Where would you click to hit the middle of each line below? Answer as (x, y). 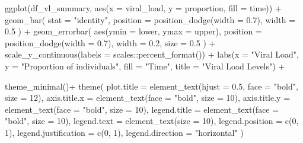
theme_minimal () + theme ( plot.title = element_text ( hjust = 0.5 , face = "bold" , (151, 86)
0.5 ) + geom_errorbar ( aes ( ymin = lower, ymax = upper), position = (133, 31)
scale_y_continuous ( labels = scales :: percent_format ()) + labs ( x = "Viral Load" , (152, 54)
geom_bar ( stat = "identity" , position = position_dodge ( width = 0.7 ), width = (150, 19)
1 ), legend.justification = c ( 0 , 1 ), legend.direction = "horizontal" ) (124, 132)
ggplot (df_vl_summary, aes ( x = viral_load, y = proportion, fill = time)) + (143, 8)
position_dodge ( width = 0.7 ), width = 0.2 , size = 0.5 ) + (110, 42)
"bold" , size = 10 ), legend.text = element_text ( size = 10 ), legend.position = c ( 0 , (152, 121)
